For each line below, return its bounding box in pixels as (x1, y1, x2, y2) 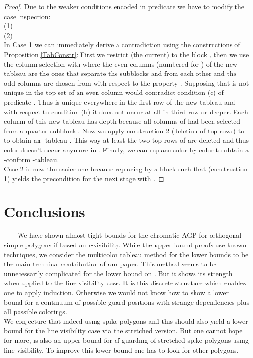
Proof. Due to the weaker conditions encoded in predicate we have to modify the (4, 1, 244, 11)
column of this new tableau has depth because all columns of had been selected (4, 116, 240, 126)
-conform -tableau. (4, 154, 59, 164)
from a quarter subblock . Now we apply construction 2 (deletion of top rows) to (4, 125, 245, 135)
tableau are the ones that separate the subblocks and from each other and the (4, 68, 236, 78)
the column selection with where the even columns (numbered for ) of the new (4, 58, 237, 69)
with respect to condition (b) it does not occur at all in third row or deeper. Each (4, 106, 248, 116)
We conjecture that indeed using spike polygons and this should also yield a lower (4, 316, 248, 326)
